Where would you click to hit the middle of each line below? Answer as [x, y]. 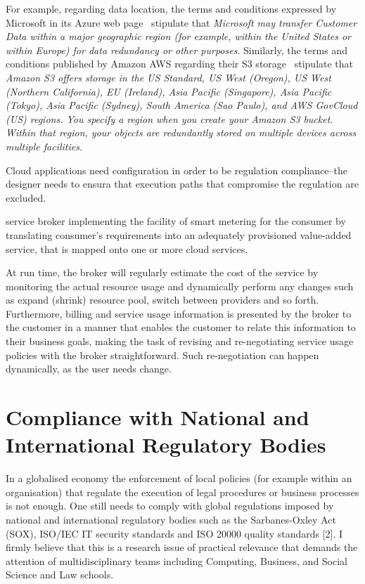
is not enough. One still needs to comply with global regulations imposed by [170, 506]
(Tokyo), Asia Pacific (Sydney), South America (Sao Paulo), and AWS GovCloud [182, 105]
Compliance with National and [158, 417]
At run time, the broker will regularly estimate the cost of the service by [162, 272]
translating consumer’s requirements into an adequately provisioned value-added [179, 234]
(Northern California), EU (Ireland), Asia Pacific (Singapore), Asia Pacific [169, 91]
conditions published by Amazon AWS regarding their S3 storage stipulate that [180, 64]
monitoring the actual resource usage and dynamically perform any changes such [180, 286]
